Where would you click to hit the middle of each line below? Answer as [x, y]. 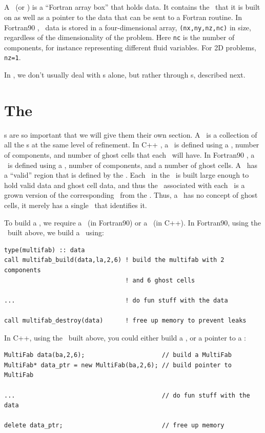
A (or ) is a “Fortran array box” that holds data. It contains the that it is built [132, 7]
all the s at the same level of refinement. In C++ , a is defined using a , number [132, 145]
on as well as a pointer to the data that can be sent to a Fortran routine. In [123, 17]
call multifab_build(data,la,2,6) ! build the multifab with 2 [114, 260]
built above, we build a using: [56, 232]
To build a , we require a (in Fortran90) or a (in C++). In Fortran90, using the [132, 222]
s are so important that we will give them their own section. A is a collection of [131, 134]
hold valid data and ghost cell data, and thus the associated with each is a [125, 185]
